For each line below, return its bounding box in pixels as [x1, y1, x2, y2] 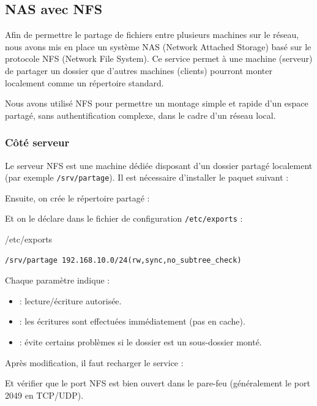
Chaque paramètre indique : [5, 274, 110, 287]
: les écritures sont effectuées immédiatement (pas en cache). [19, 315, 245, 328]
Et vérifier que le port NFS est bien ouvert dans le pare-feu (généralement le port [5, 377, 310, 389]
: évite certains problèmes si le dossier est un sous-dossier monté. [19, 336, 262, 348]
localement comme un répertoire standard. [5, 76, 164, 89]
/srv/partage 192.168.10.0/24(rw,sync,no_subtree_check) [5, 255, 242, 265]
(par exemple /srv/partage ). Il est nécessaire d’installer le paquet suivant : [5, 171, 289, 184]
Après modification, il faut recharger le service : [5, 356, 184, 369]
